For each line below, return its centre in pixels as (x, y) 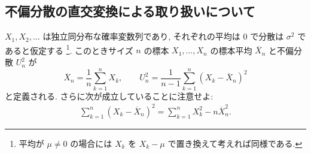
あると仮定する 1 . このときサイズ (69, 49)
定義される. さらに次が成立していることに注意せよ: (113, 96)
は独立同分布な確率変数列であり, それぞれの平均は (141, 36)
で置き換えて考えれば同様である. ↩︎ (235, 143)
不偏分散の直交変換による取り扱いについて (130, 11)
